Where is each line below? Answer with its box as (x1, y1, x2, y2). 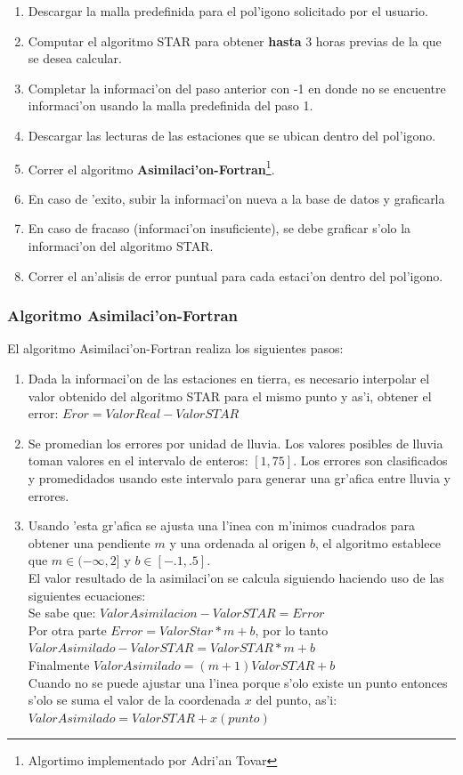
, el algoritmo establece (315, 533, 441, 552)
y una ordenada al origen (169, 533, 306, 552)
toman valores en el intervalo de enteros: (28, 451, 248, 470)
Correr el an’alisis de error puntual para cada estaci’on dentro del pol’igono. (28, 266, 443, 285)
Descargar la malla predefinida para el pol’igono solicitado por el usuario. (28, 2, 428, 20)
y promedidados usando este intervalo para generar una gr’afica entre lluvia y (28, 468, 451, 487)
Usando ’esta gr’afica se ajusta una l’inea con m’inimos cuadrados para (28, 516, 415, 535)
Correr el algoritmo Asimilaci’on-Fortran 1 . (28, 157, 275, 178)
